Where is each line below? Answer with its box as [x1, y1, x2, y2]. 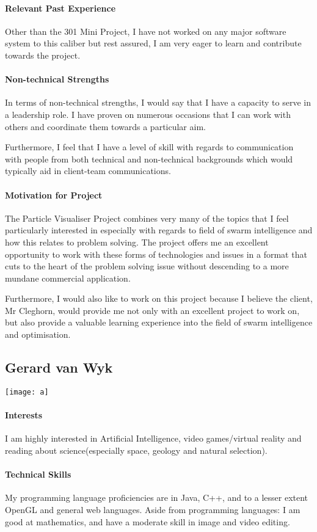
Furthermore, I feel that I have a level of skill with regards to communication [5, 140, 294, 153]
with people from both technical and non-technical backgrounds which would [5, 152, 293, 165]
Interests [5, 409, 43, 421]
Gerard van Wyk [5, 358, 113, 377]
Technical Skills [5, 468, 71, 481]
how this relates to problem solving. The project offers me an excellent [5, 235, 269, 248]
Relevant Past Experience [5, 1, 116, 14]
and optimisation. [5, 328, 71, 341]
